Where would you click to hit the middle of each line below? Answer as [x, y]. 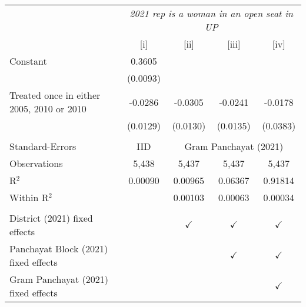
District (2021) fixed [51, 218]
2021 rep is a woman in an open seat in [212, 13]
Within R [29, 197]
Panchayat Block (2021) [59, 248]
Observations [36, 163]
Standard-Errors [43, 146]
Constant [28, 61]
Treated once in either [55, 95]
